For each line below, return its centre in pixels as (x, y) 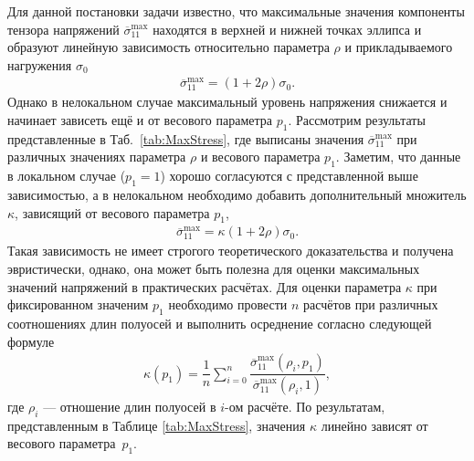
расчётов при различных (371, 304)
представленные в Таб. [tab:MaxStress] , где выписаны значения (186, 138)
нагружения (40, 64)
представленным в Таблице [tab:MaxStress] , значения (157, 425)
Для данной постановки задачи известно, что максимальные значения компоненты (236, 11)
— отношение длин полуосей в (130, 407)
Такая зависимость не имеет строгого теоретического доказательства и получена (231, 251)
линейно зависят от (374, 425)
